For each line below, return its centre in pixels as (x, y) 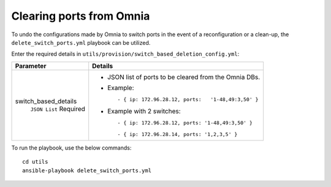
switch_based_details (46, 101)
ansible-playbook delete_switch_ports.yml (87, 170)
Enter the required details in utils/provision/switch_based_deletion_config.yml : (125, 54)
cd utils (35, 162)
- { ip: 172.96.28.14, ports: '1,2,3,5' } (177, 134)
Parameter (31, 66)
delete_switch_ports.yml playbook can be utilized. (81, 42)
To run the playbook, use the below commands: (71, 148)
